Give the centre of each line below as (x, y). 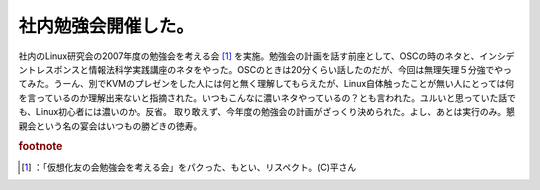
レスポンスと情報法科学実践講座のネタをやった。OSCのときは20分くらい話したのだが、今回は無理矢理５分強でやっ (273, 69)
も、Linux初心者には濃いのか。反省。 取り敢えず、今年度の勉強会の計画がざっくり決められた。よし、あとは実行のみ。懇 (266, 112)
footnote (40, 147)
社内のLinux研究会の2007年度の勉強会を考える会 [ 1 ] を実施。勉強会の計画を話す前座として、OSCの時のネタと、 (249, 56)
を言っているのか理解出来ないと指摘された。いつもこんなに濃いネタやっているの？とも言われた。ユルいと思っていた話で (267, 97)
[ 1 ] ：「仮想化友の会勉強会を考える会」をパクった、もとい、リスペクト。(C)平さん (189, 167)
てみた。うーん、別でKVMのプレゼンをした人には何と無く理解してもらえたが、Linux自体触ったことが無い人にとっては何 (266, 84)
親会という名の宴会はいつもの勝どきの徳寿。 (110, 126)
